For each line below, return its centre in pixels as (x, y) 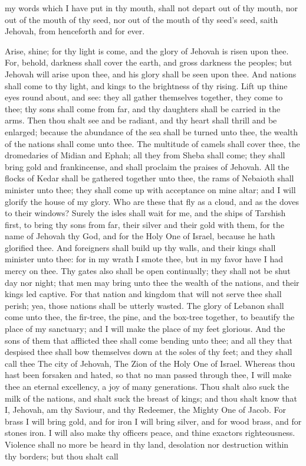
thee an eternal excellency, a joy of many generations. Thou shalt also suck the (147, 386)
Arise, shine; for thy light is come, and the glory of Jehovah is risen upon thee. (147, 50)
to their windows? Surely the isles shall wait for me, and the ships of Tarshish (145, 213)
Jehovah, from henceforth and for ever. (75, 31)
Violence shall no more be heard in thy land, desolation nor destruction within (147, 444)
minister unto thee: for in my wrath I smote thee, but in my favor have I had (144, 259)
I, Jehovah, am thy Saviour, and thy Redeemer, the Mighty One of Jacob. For (145, 410)
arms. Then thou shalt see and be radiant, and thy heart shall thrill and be (141, 120)
